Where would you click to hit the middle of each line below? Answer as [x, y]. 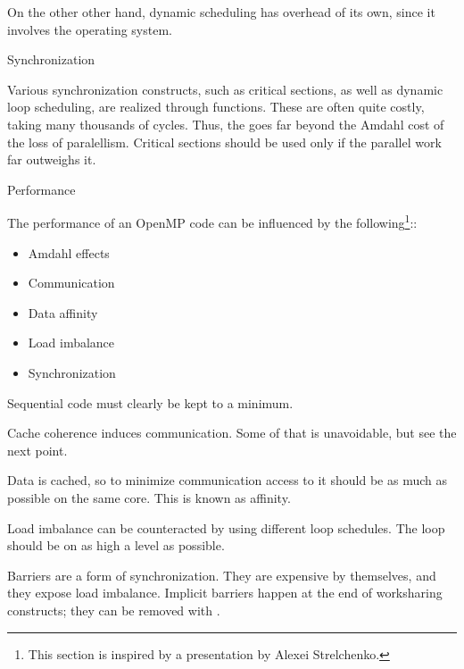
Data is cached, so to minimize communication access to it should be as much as [227, 480]
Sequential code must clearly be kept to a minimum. [150, 402]
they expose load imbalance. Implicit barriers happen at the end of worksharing [225, 593]
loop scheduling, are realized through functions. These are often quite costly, [216, 107]
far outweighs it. [52, 159]
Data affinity [63, 312]
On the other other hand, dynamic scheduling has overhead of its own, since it [221, 12]
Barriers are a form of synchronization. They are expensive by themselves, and [222, 575]
